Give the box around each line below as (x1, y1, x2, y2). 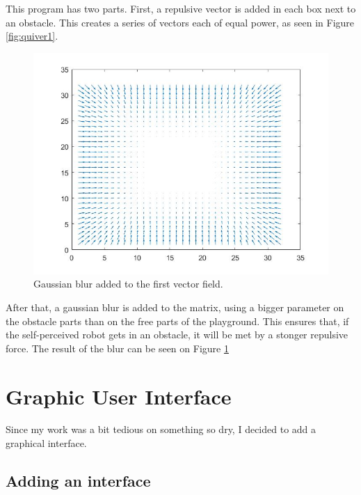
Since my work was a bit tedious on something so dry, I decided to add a (6, 422, 316, 437)
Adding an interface (6, 470, 151, 492)
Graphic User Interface (6, 382, 232, 410)
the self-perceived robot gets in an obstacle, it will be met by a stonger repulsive (6, 327, 348, 342)
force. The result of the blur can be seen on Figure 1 (6, 340, 229, 355)
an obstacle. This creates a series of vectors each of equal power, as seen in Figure (6, 15, 355, 29)
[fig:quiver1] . (6, 29, 58, 43)
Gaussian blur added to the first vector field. (33, 276, 223, 291)
